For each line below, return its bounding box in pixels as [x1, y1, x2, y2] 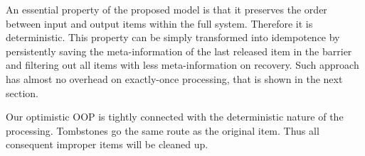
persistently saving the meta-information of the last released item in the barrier [6, 43, 352, 58]
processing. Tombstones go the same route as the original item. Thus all [6, 123, 319, 138]
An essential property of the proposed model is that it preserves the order [6, 2, 327, 16]
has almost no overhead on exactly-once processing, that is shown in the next [6, 71, 343, 86]
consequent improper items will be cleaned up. [6, 137, 208, 152]
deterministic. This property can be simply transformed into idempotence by [6, 30, 340, 45]
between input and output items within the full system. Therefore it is [6, 16, 313, 30]
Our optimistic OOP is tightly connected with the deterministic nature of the [6, 109, 344, 124]
